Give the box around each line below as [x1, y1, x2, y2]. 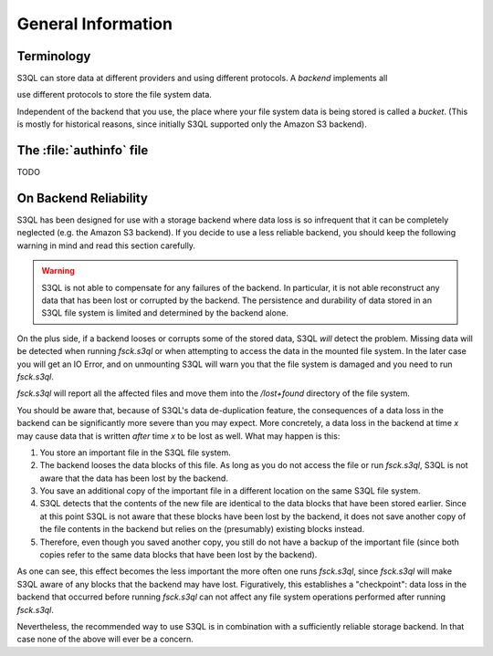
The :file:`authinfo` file [16, 142, 149, 159]
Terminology [16, 48, 91, 64]
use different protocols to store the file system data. [16, 89, 212, 100]
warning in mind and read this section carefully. [16, 240, 196, 251]
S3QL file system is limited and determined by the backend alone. [41, 307, 289, 318]
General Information [16, 14, 173, 34]
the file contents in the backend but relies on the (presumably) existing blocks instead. [39, 524, 365, 535]
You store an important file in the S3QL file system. [39, 447, 232, 458]
